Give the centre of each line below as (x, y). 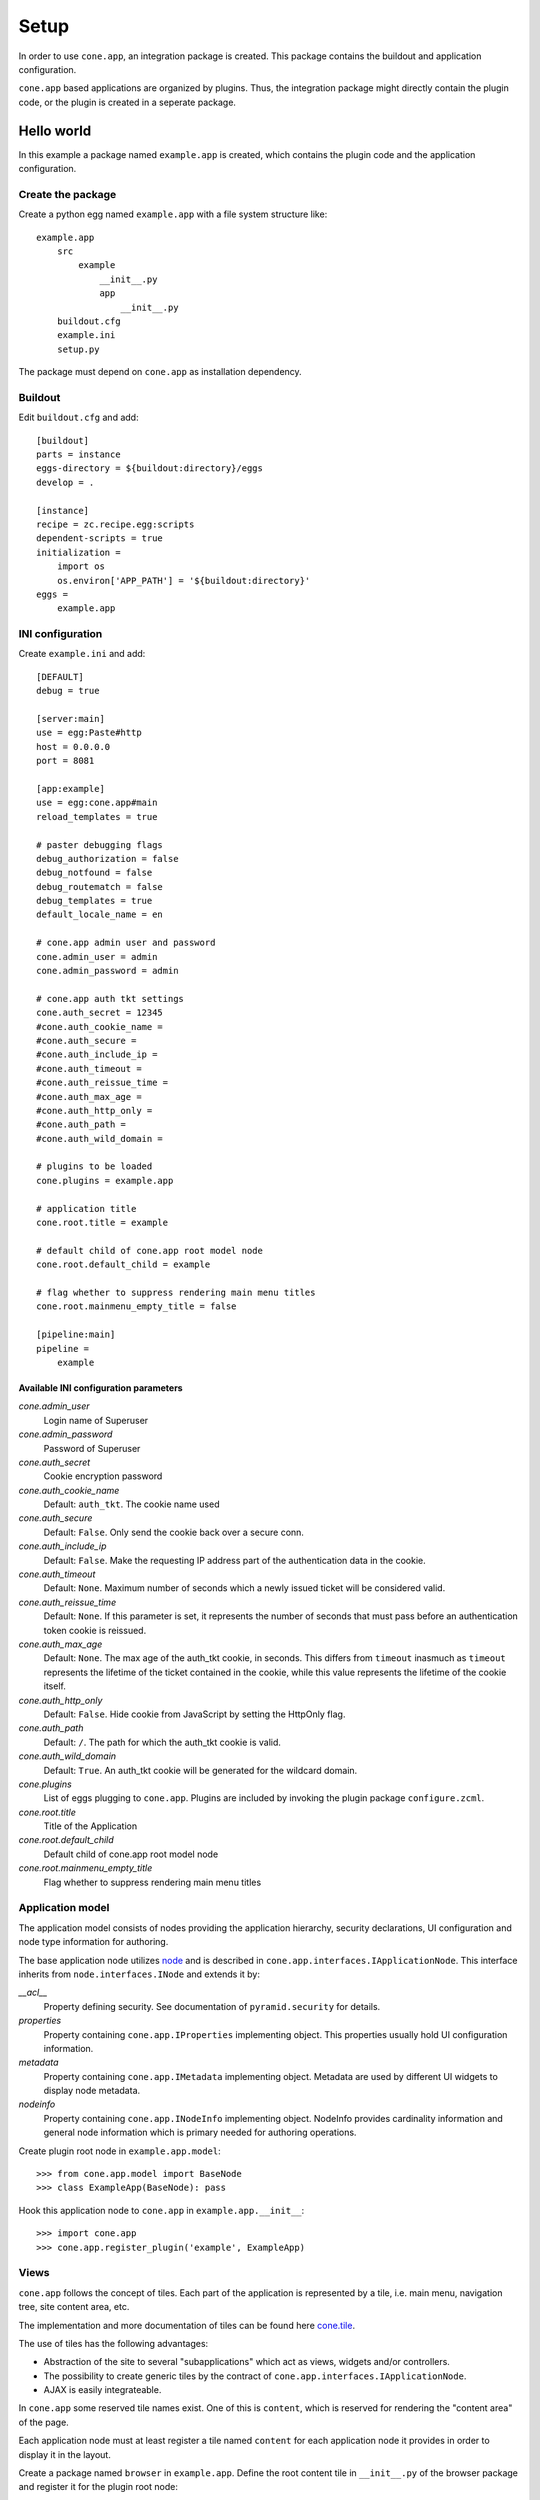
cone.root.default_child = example (123, 1264)
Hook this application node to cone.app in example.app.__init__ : (161, 2210)
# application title (86, 1208)
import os (80, 566)
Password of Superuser (92, 1448)
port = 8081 (65, 761)
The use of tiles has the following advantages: (113, 2343)
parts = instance (78, 454)
